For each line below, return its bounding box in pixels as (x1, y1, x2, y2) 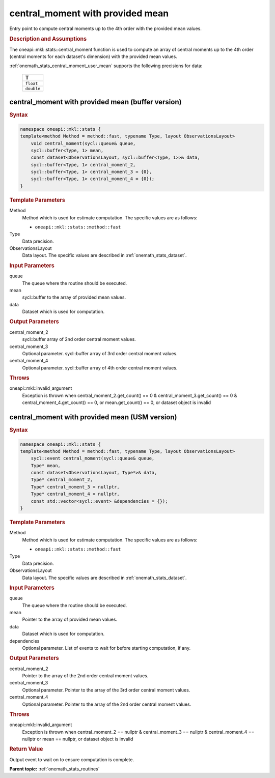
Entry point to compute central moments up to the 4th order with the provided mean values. (9, 25, 202, 32)
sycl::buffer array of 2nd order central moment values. (22, 336, 136, 342)
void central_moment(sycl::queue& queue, (31, 140, 136, 146)
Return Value (9, 745, 43, 753)
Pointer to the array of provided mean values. (22, 616, 117, 623)
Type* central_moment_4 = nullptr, (31, 491, 120, 497)
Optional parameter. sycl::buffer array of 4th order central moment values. (22, 364, 178, 371)
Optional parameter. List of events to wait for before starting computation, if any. (22, 645, 191, 651)
